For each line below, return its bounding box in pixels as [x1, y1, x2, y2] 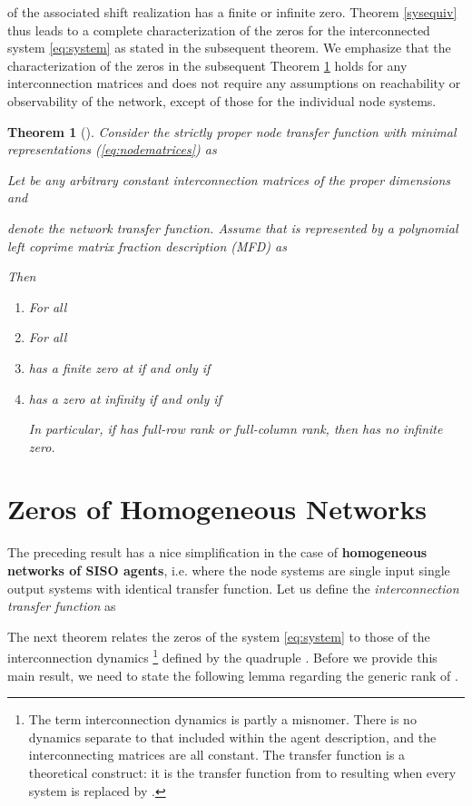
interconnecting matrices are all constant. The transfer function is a [28, 745, 406, 764]
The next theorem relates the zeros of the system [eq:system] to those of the [7, 626, 430, 645]
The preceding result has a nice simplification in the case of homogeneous [7, 543, 428, 562]
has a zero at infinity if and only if [28, 388, 221, 408]
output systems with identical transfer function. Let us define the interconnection [7, 578, 459, 597]
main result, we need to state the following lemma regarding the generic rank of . [7, 665, 458, 684]
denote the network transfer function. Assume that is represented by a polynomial [7, 218, 458, 237]
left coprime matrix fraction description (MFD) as [7, 236, 287, 255]
